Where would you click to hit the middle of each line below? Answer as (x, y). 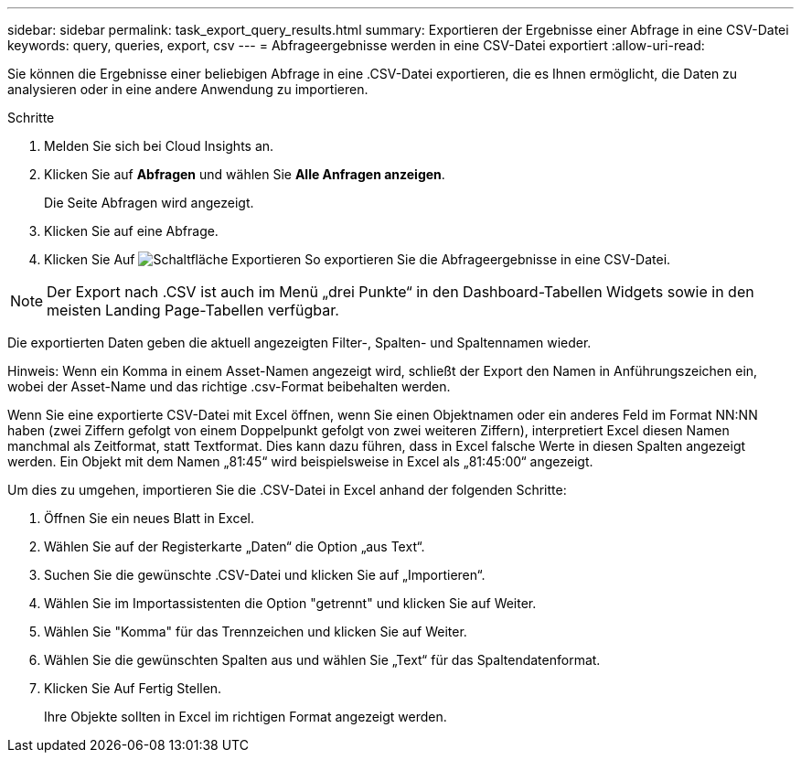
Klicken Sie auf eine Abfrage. (131, 231)
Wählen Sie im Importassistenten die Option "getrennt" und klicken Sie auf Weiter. (290, 603)
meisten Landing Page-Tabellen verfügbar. (193, 310)
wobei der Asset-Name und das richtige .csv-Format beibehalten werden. (229, 386)
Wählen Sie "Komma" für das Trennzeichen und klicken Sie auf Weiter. (256, 632)
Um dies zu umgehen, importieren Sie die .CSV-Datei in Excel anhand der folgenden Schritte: (287, 490)
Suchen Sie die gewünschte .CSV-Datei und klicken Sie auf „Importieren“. (265, 575)
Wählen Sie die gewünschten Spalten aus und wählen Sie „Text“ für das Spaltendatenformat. (322, 660)
